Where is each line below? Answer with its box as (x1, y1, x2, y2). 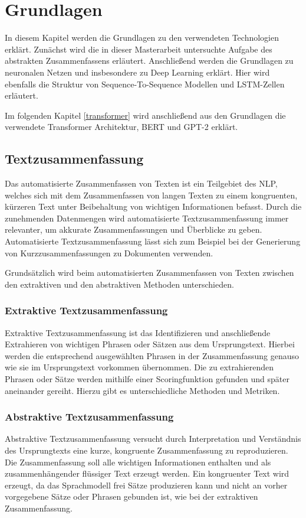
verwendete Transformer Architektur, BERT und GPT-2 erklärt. (5, 120, 238, 133)
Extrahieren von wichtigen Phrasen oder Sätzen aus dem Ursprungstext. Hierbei (5, 338, 295, 350)
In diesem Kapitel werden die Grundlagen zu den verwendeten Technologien (5, 31, 279, 44)
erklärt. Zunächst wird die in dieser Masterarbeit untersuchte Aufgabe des (5, 43, 272, 55)
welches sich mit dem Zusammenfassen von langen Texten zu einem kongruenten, (5, 188, 298, 201)
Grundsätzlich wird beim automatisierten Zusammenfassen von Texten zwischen (5, 266, 294, 279)
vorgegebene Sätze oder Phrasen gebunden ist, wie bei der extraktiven (5, 490, 258, 503)
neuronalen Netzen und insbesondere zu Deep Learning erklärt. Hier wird (5, 66, 270, 78)
